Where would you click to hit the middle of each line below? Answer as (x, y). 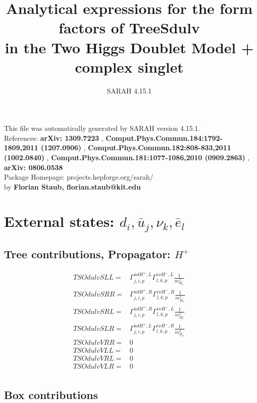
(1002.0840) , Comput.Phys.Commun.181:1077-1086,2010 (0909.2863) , (127, 157)
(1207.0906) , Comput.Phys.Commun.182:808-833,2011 (136, 148)
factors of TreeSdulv (129, 28)
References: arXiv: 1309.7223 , (54, 138)
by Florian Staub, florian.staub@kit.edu (73, 186)
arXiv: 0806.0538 (34, 167)
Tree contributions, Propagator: (87, 253)
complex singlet (129, 66)
